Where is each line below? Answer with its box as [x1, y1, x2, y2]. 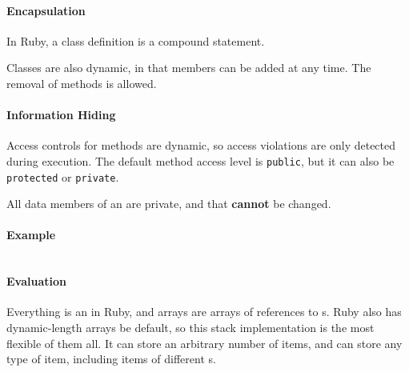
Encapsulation [6, 2, 86, 18]
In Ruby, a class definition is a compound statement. [6, 32, 265, 49]
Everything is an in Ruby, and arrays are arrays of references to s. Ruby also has [6, 303, 402, 320]
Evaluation [6, 273, 66, 290]
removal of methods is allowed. [6, 74, 157, 91]
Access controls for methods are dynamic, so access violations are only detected [6, 137, 396, 154]
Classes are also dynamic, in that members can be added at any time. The [6, 59, 371, 76]
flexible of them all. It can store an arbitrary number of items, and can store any [6, 334, 403, 351]
